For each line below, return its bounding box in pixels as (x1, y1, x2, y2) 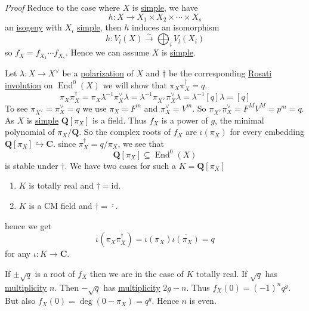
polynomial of (5, 125, 55, 138)
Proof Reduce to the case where (5, 1, 120, 13)
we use (82, 101, 107, 114)
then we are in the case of (89, 267, 184, 279)
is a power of (161, 113, 208, 126)
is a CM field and (29, 199, 92, 212)
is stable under (5, 159, 58, 171)
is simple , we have (132, 1, 198, 13)
